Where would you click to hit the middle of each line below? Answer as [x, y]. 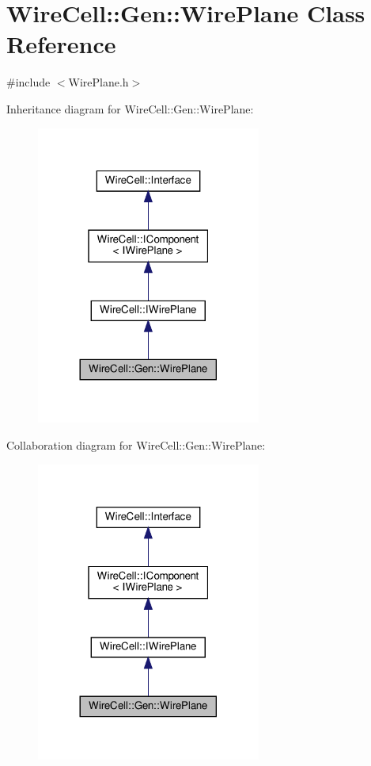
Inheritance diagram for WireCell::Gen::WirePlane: [130, 108]
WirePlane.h [98, 82]
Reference [61, 44]
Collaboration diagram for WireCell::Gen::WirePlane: [136, 445]
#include [28, 82]
